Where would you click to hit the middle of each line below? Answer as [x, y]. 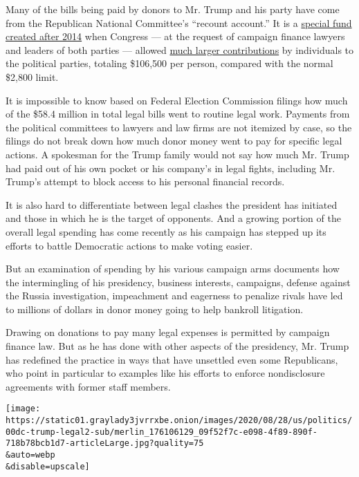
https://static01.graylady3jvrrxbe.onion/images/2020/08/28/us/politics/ [179, 421]
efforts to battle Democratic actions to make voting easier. [129, 245]
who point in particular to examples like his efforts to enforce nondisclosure [165, 373]
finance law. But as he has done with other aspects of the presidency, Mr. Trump [177, 346]
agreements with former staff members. [88, 386]
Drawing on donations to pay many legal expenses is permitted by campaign [168, 332]
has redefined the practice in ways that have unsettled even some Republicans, [172, 359]
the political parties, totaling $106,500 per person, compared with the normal [169, 63]
